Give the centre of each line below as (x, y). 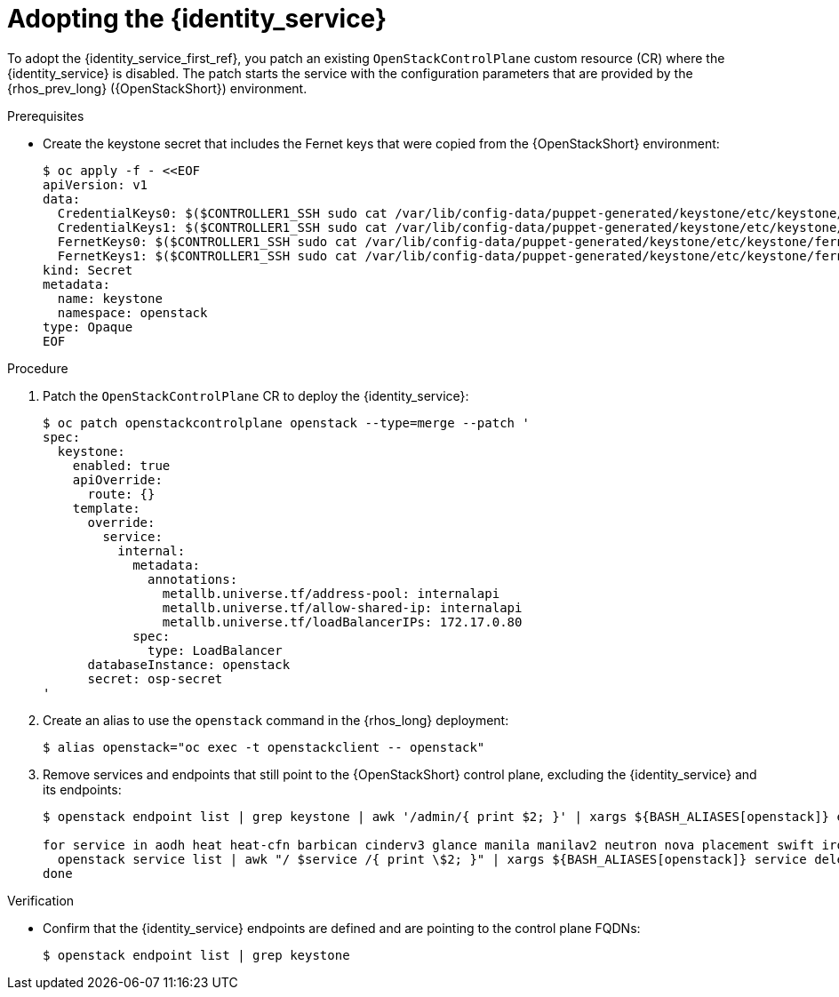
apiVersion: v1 (96, 184)
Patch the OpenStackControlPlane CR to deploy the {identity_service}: (256, 395)
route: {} (121, 494)
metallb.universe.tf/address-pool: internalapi (331, 593)
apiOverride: (117, 479)
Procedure (38, 368)
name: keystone (110, 298)
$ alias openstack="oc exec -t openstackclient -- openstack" (264, 747)
